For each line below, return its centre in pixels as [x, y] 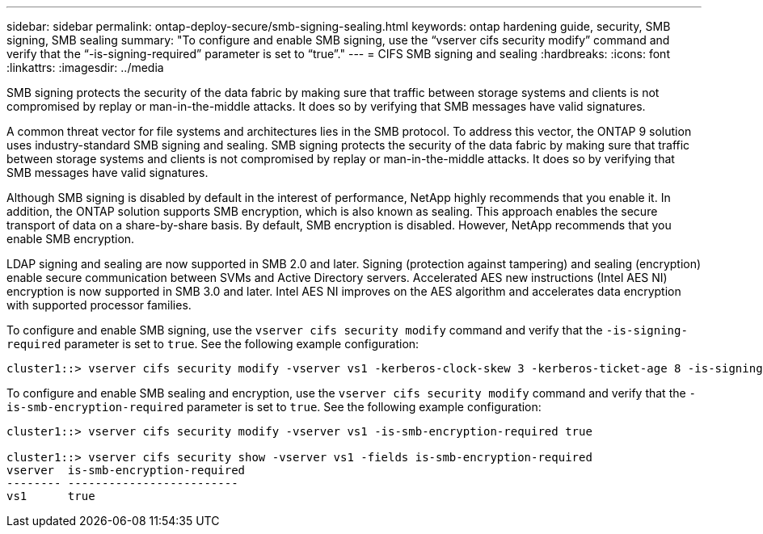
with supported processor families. [99, 305]
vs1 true [51, 496]
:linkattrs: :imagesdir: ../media [85, 67]
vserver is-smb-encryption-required [126, 470]
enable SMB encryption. [71, 239]
